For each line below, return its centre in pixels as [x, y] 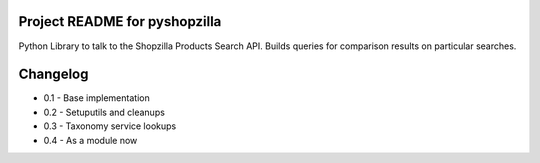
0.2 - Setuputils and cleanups [104, 112]
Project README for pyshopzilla [120, 21]
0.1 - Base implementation [96, 98]
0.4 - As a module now [90, 140]
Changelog [53, 74]
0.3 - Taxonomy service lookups [110, 126]
